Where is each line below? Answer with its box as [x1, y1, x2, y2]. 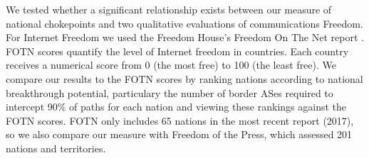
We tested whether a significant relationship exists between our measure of [6, 2, 332, 16]
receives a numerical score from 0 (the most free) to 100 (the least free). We [6, 57, 337, 72]
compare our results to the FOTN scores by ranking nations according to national [6, 71, 363, 86]
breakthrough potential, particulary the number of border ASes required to [6, 85, 333, 100]
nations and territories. [6, 140, 106, 155]
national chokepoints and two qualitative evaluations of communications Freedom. [6, 16, 363, 30]
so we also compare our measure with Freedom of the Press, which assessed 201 [6, 127, 353, 142]
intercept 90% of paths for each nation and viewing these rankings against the [6, 99, 346, 114]
